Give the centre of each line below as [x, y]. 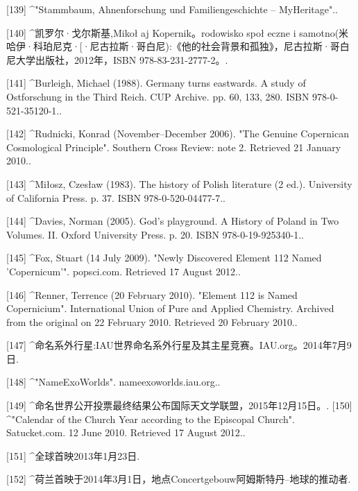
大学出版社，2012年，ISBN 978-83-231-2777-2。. [122, 59]
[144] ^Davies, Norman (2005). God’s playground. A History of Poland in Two [173, 221]
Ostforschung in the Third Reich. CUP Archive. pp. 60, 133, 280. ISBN [158, 96]
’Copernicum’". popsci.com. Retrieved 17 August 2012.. [123, 271]
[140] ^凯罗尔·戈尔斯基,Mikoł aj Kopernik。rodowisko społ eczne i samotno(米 [178, 32]
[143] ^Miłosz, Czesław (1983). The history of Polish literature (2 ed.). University [179, 183]
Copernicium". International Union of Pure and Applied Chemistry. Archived [170, 308]
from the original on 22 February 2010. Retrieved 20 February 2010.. [152, 321]
